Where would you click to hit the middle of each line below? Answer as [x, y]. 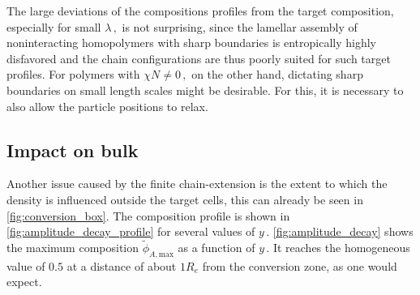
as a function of [216, 247]
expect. [24, 282]
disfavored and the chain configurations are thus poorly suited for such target [199, 58]
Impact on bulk [73, 150]
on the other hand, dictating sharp [277, 74]
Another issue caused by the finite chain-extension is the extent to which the [197, 184]
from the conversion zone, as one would [300, 265]
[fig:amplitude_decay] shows [343, 231]
